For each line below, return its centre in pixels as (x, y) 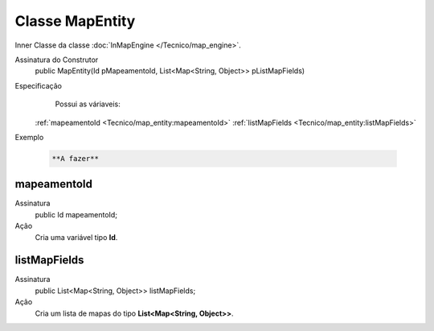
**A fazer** (76, 158)
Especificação (38, 85)
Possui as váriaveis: (88, 104)
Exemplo (29, 137)
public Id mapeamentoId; (76, 214)
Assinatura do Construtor (57, 60)
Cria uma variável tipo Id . (76, 237)
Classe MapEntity (75, 21)
